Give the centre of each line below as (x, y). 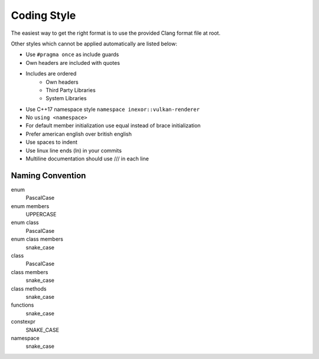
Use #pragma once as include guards (72, 55)
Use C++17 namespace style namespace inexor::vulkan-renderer (113, 109)
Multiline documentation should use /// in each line (87, 159)
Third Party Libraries (71, 90)
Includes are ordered (51, 74)
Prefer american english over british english (79, 134)
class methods (29, 288)
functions (22, 305)
